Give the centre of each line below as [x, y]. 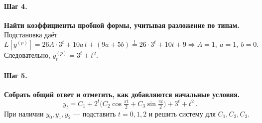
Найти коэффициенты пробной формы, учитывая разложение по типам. [122, 25]
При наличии [24, 113]
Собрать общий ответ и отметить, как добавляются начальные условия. [122, 94]
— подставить [95, 113]
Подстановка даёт [31, 35]
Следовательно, [27, 55]
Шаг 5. [16, 75]
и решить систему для [182, 113]
